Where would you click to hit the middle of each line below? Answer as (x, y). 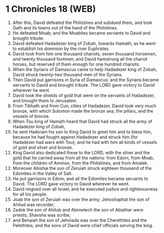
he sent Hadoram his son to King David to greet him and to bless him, (82, 132)
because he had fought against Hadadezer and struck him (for (75, 137)
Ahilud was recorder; (34, 205)
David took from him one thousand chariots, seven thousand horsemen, (85, 54)
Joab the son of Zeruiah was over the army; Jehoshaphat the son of (81, 199)
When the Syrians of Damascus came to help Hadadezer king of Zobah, (85, 69)
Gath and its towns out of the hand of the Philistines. (65, 27)
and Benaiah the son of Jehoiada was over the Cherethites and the (80, 220)
